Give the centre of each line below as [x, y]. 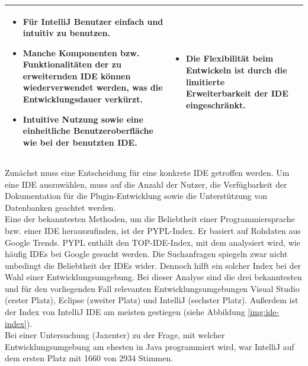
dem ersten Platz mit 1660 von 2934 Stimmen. [89, 358]
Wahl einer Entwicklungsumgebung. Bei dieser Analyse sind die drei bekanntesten [153, 277]
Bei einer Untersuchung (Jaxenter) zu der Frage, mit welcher [115, 335]
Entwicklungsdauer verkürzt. [83, 99]
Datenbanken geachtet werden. [60, 207]
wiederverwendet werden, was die [93, 87]
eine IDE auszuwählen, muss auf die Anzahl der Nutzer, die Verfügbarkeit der [146, 184]
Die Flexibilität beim [230, 58]
